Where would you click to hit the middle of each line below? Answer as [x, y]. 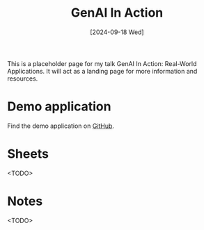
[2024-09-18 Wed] [117, 32]
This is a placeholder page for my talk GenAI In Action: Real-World [102, 63]
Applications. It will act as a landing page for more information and [102, 71]
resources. [23, 79]
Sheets [28, 154]
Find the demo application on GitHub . [61, 126]
